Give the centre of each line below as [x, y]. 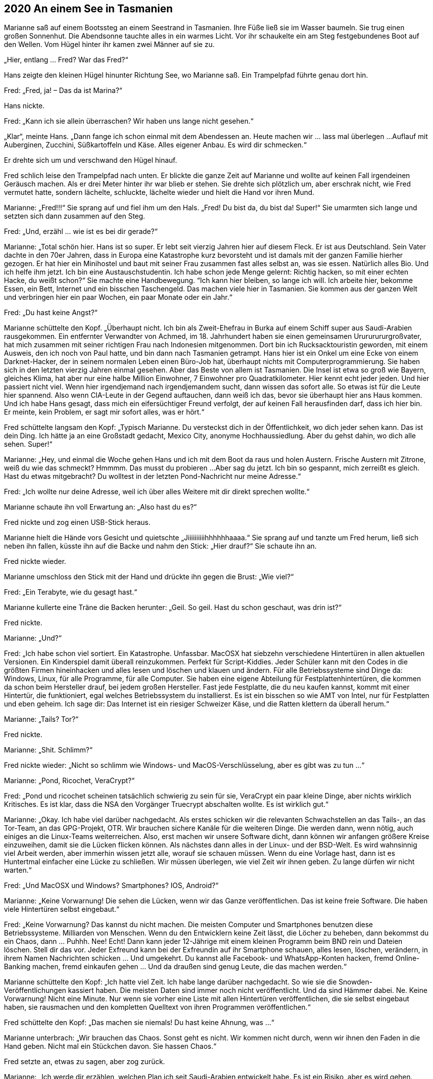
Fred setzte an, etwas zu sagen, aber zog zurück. [85, 1062]
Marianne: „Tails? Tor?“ [41, 719]
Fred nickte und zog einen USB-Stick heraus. [77, 522]
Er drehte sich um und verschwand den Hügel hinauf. [91, 160]
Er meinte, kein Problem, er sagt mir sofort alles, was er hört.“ [104, 412]
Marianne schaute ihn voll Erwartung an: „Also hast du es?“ [100, 507]
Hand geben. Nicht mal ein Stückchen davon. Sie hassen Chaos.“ [110, 1046]
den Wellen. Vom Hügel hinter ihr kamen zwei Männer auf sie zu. [109, 45]
